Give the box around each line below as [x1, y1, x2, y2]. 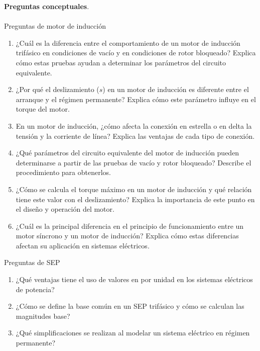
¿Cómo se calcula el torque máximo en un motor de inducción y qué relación [16, 184, 252, 194]
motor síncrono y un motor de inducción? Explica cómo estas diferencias [16, 230, 239, 241]
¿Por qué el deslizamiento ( [16, 84, 99, 95]
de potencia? [16, 284, 55, 294]
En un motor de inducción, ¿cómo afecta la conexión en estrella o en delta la [16, 120, 252, 131]
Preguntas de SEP [4, 257, 60, 268]
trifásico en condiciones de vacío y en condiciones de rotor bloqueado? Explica [16, 47, 256, 58]
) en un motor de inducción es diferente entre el [102, 84, 249, 95]
